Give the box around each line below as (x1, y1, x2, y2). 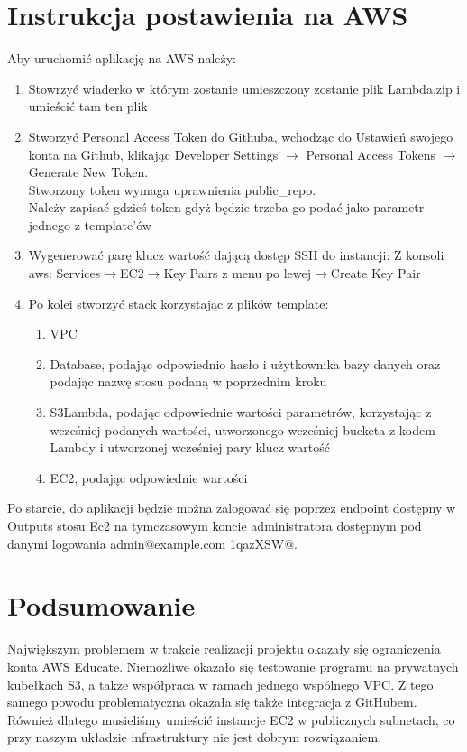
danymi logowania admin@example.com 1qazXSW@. (7, 534, 298, 552)
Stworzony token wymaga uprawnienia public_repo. (28, 180, 316, 199)
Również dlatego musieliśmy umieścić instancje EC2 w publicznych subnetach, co (7, 710, 455, 729)
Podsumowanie (7, 587, 196, 624)
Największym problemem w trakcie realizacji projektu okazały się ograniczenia (7, 639, 441, 658)
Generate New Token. (28, 162, 149, 181)
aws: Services (28, 264, 101, 283)
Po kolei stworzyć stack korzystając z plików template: (28, 293, 329, 312)
